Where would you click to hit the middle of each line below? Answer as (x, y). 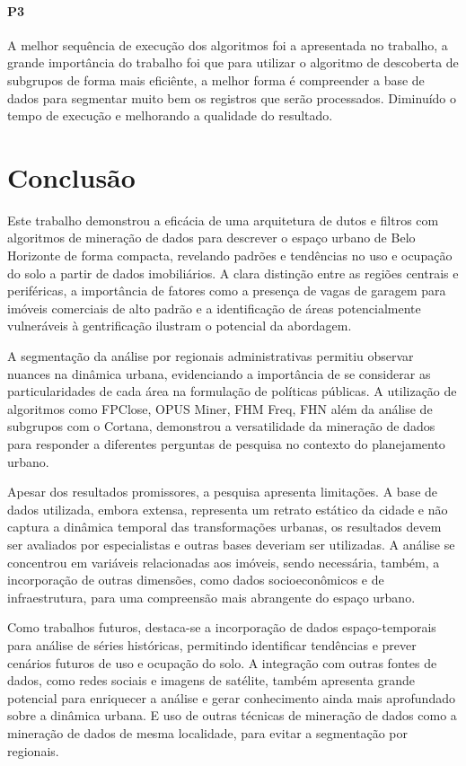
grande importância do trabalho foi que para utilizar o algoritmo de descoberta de (233, 62)
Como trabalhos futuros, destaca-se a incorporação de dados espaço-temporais (222, 627)
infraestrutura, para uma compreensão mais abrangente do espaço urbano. (211, 597)
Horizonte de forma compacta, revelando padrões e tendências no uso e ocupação (230, 255)
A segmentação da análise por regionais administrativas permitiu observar (211, 356)
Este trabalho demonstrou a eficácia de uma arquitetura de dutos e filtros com (223, 220)
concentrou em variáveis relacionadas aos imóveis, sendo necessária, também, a (224, 562)
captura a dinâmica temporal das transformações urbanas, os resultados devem (224, 527)
